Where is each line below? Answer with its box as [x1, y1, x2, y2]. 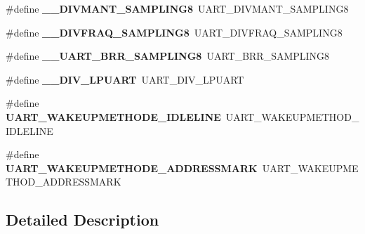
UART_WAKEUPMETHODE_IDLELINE [6, 109, 221, 124]
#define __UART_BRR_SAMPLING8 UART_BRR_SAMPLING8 [6, 48, 330, 63]
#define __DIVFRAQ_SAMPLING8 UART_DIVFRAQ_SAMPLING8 [6, 25, 343, 39]
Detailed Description [6, 209, 159, 230]
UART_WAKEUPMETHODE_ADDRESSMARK [6, 160, 258, 175]
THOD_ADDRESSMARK [6, 174, 121, 189]
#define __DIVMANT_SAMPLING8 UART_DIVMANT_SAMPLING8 [6, 1, 349, 15]
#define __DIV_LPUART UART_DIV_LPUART [6, 72, 244, 86]
